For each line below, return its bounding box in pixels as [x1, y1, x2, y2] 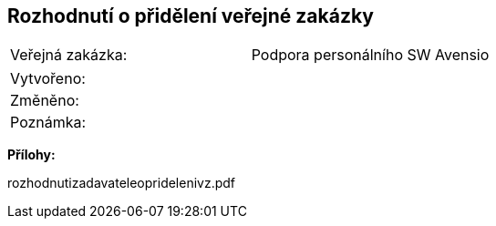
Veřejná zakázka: [10, 46, 128, 65]
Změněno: [10, 91, 79, 110]
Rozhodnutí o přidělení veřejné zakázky [7, 5, 374, 27]
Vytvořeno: [10, 69, 86, 88]
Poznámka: [10, 113, 87, 132]
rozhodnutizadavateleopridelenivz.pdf [7, 175, 236, 191]
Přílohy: [7, 147, 56, 163]
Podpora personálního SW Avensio [251, 46, 490, 65]
